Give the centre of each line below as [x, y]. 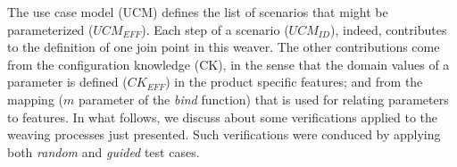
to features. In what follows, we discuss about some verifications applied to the [223, 117]
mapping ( [36, 99]
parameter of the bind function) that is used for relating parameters [263, 99]
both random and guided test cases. [104, 151]
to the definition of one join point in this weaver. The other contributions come [224, 47]
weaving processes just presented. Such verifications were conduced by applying [224, 134]
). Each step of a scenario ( [215, 29]
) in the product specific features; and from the [294, 82]
